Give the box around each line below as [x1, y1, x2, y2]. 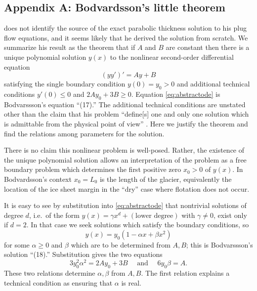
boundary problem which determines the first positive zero [4, 164, 181, 174]
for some [4, 239, 30, 249]
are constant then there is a [166, 42, 250, 52]
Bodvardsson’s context [4, 173, 72, 184]
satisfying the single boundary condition [4, 79, 126, 89]
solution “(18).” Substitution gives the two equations [4, 249, 163, 259]
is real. [121, 277, 142, 288]
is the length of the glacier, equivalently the [99, 173, 232, 184]
